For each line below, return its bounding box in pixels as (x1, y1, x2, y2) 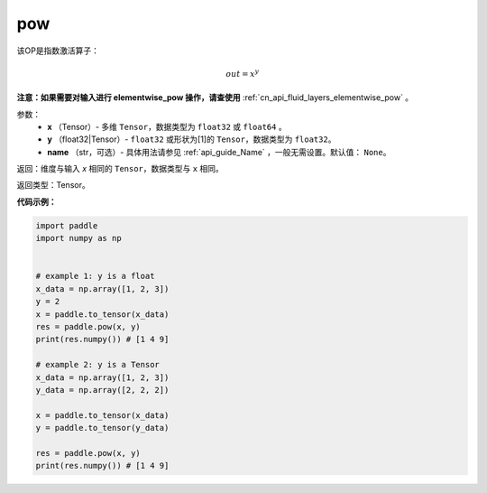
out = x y (225, 68, 260, 79)
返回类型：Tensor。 (16, 180, 90, 191)
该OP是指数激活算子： (16, 45, 99, 56)
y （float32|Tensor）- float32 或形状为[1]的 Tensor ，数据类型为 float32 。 (47, 134, 336, 144)
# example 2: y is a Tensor (35, 359, 160, 370)
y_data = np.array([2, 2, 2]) (35, 385, 170, 395)
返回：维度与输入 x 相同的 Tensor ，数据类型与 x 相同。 (16, 163, 225, 174)
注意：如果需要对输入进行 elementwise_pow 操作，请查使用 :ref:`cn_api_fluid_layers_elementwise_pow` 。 (16, 92, 414, 103)
